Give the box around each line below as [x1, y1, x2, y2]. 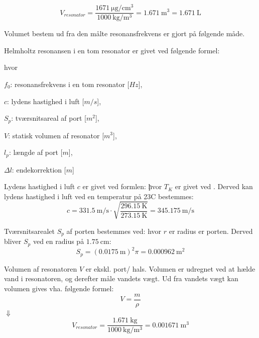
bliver [4, 236, 22, 246]
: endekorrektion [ [12, 164, 66, 175]
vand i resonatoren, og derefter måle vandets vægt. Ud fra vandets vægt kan [4, 273, 238, 284]
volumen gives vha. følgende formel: [4, 283, 114, 293]
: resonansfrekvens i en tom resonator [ [10, 78, 129, 89]
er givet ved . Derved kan [175, 181, 253, 192]
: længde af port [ [9, 147, 63, 157]
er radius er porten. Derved [169, 225, 253, 236]
